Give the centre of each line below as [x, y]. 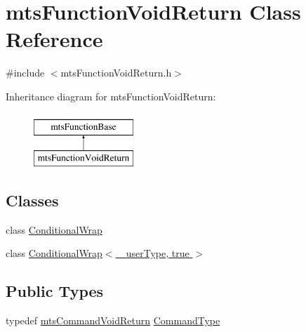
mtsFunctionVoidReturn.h [116, 73]
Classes [32, 200]
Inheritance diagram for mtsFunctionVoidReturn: [111, 96]
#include [25, 73]
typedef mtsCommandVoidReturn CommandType [113, 320]
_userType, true [154, 253]
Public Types [55, 291]
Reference [54, 39]
